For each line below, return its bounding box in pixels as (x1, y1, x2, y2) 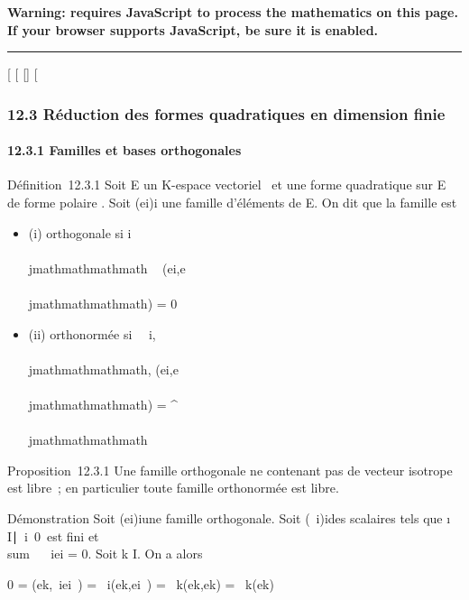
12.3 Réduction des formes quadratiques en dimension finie (7, 102, 446, 125)
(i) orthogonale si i (28, 223, 132, 242)
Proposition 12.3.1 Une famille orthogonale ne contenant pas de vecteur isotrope (7, 460, 453, 479)
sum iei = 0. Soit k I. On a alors (7, 544, 203, 563)
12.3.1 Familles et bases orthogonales (7, 141, 242, 160)
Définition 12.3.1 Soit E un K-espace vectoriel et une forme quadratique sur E (7, 175, 446, 194)
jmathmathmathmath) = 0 (28, 293, 178, 312)
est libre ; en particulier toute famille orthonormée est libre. (7, 478, 339, 497)
